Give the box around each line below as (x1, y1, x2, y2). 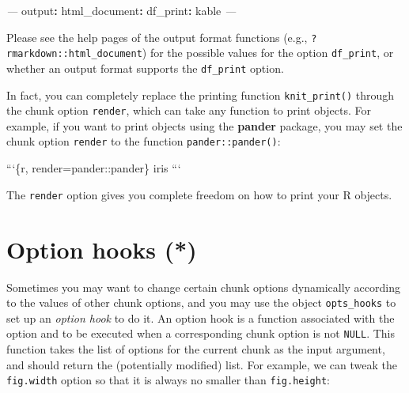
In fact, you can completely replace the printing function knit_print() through (6, 86, 395, 103)
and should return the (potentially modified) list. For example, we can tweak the (6, 356, 397, 372)
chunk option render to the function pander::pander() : (6, 133, 281, 149)
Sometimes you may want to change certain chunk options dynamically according (6, 278, 400, 295)
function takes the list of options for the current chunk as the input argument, (6, 341, 385, 357)
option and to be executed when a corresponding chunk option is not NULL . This (6, 325, 395, 342)
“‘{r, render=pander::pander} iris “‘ (6, 160, 181, 176)
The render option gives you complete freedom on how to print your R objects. (6, 186, 392, 202)
